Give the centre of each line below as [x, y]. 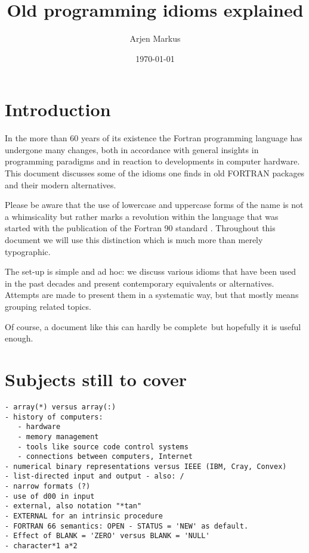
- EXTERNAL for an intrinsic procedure [84, 516]
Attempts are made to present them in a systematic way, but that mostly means [152, 295]
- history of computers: [54, 417]
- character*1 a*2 [41, 546]
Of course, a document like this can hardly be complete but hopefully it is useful [153, 326]
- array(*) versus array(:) [61, 407]
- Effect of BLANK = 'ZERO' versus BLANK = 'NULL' [107, 536]
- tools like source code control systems [103, 447]
